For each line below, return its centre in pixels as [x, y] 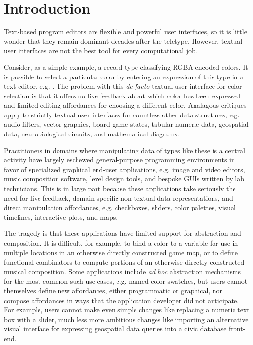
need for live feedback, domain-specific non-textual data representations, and [118, 198]
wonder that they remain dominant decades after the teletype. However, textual [123, 41]
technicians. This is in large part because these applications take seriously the [120, 188]
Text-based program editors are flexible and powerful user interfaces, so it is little [126, 31]
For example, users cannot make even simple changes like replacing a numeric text [127, 310]
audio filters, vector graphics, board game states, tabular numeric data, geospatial [126, 124]
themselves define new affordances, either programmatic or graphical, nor [113, 290]
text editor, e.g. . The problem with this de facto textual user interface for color [123, 86]
